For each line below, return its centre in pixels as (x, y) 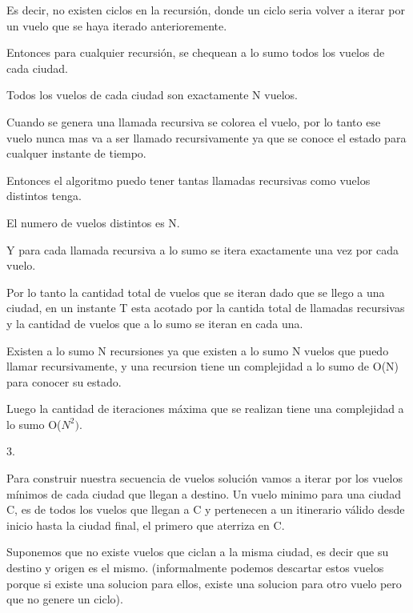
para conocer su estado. (64, 381)
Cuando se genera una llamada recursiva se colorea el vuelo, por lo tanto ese (194, 121)
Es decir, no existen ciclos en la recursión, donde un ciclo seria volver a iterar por (206, 10)
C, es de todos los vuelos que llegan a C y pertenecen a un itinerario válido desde (206, 509)
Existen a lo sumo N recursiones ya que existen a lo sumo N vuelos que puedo (198, 350)
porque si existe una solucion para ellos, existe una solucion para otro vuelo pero (204, 583)
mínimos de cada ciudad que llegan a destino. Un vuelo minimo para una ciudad (204, 493)
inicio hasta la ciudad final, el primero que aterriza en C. (146, 525)
